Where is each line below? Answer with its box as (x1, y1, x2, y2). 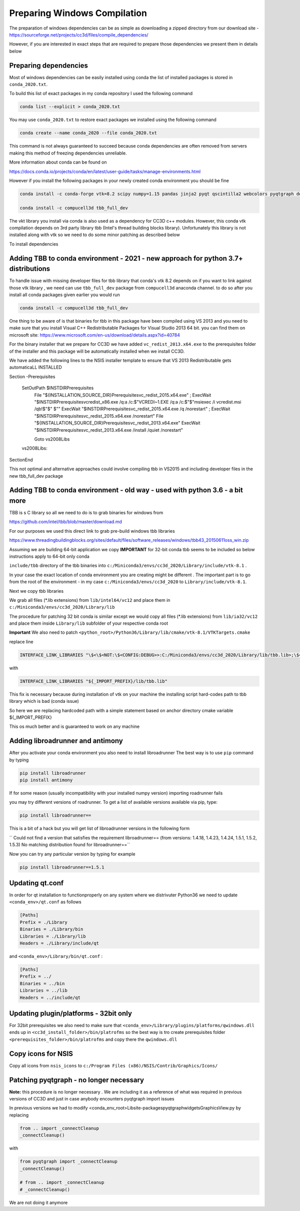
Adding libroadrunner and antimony (9, 737, 123, 745)
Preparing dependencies (9, 61, 88, 70)
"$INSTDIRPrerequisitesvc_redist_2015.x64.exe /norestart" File (34, 413, 163, 419)
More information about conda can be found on (9, 159, 107, 165)
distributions (9, 265, 50, 273)
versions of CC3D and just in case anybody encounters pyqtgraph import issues (9, 1095, 174, 1101)
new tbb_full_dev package (9, 473, 63, 479)
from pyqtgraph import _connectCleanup (19, 1158, 117, 1164)
